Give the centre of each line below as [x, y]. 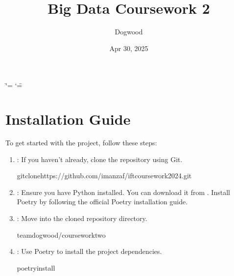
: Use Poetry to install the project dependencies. [89, 251]
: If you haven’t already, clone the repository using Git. [100, 159]
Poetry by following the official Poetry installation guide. [102, 202]
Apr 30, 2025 [129, 48]
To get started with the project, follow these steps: [81, 143]
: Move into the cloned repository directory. [82, 218]
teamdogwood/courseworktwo [61, 235]
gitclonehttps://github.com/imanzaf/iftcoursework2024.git [104, 176]
